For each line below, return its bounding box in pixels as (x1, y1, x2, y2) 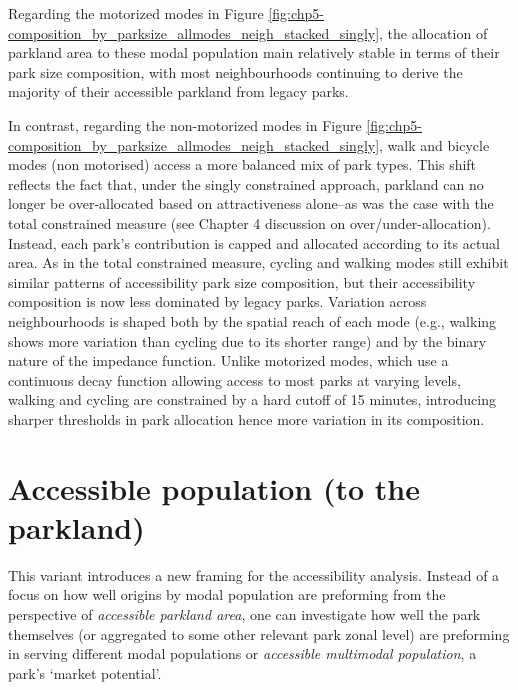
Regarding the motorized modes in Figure (8, 3, 264, 23)
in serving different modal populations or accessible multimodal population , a (8, 643, 477, 664)
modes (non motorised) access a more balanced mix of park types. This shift (8, 154, 477, 175)
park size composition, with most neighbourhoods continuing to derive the (8, 61, 463, 82)
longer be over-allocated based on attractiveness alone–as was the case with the (8, 193, 494, 214)
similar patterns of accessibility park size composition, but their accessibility (8, 271, 476, 292)
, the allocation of (379, 22, 488, 43)
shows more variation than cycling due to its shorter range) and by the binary (8, 330, 487, 351)
